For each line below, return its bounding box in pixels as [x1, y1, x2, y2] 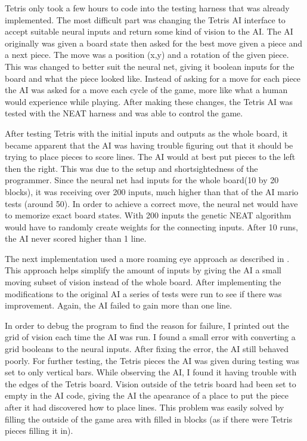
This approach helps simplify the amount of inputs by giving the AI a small [5, 264, 282, 276]
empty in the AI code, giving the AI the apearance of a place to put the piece [5, 389, 289, 402]
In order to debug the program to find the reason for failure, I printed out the [5, 319, 289, 331]
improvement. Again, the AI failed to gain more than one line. [5, 299, 232, 312]
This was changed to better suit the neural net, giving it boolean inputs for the [5, 60, 294, 72]
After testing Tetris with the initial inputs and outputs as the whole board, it [5, 127, 288, 139]
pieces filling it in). [5, 424, 73, 437]
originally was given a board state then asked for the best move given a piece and [5, 36, 302, 49]
